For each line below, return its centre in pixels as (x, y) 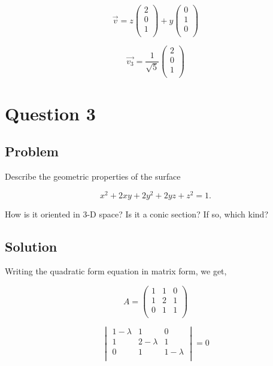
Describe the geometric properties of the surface (93, 176)
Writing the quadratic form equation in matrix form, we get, (116, 271)
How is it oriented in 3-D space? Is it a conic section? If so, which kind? (136, 214)
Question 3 (50, 113)
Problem (32, 151)
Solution (31, 246)
